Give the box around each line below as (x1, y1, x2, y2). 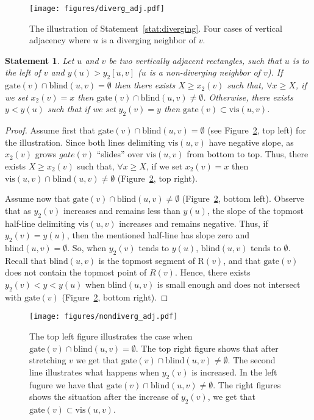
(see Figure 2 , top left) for (207, 124, 306, 137)
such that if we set (47, 102, 116, 115)
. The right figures (213, 378, 281, 391)
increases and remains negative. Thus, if (119, 216, 268, 229)
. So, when (67, 241, 107, 254)
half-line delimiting (5, 216, 76, 229)
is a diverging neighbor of (101, 34, 196, 46)
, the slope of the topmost (207, 204, 304, 216)
